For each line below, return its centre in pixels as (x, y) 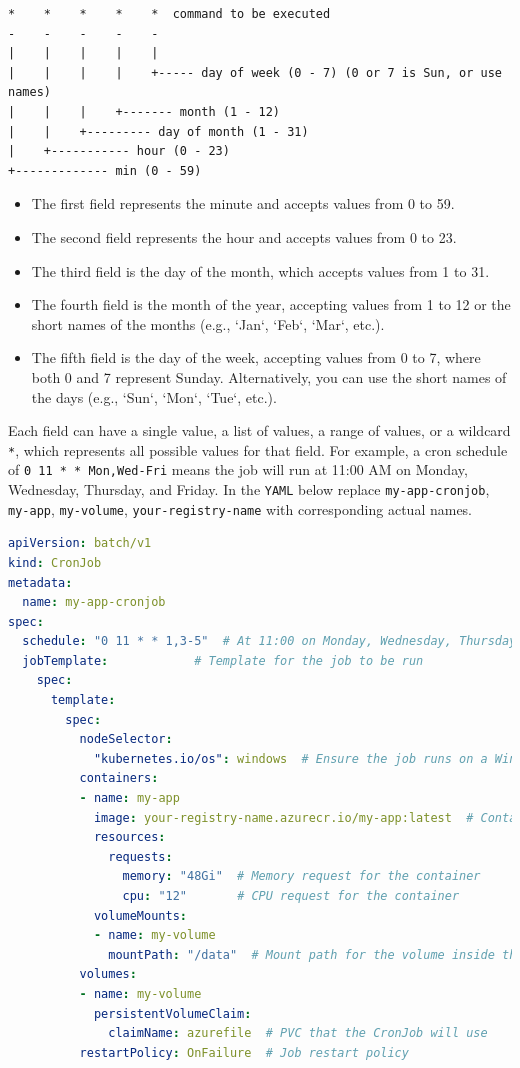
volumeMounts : (140, 915)
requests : (140, 856)
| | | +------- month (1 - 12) (144, 111)
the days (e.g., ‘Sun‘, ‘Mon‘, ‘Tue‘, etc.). (154, 396)
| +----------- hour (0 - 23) (119, 151)
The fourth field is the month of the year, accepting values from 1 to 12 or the (271, 304)
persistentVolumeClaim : (172, 1013)
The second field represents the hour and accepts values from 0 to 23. (244, 236)
